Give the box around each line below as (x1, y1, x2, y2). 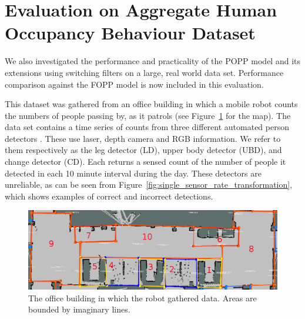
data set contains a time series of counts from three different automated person (5, 121, 289, 133)
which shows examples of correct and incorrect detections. (5, 190, 213, 202)
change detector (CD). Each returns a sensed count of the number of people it (5, 155, 286, 168)
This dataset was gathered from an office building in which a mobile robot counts (5, 98, 298, 110)
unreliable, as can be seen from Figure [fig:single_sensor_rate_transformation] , (5, 178, 293, 191)
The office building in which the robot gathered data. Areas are (28, 291, 257, 304)
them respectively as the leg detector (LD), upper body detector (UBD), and (5, 144, 282, 156)
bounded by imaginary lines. (28, 303, 130, 315)
